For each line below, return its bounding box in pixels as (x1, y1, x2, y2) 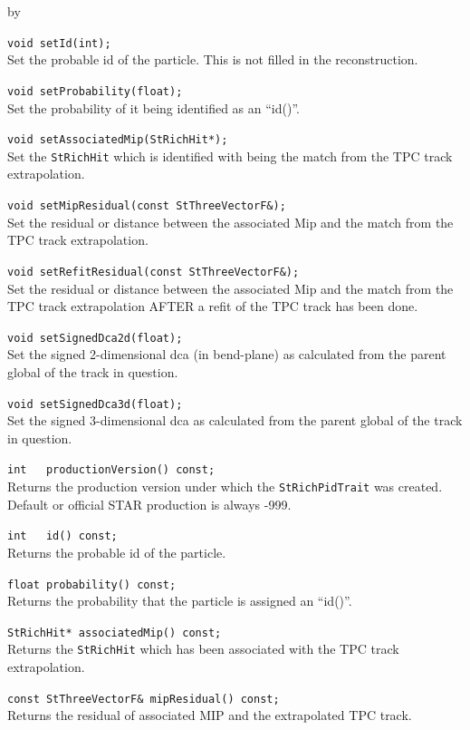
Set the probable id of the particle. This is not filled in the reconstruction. (7, 50, 418, 69)
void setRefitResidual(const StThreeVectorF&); (7, 265, 300, 278)
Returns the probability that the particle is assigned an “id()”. (7, 591, 352, 610)
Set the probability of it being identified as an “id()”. (7, 98, 300, 117)
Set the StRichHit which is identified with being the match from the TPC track (7, 146, 453, 165)
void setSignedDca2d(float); (7, 331, 183, 345)
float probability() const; (7, 578, 177, 591)
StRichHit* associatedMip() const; (7, 626, 222, 639)
